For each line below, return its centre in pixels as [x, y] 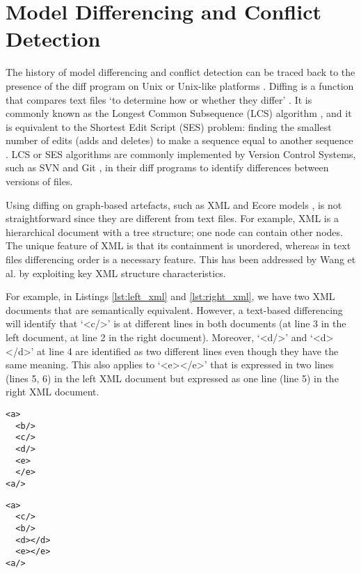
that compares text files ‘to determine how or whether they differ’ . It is [159, 99]
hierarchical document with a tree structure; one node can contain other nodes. [174, 231]
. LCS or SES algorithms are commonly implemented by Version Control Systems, [181, 154]
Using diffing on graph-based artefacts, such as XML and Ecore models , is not [174, 204]
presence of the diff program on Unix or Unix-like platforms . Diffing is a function [180, 85]
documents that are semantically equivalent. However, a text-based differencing [174, 309]
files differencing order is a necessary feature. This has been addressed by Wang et [181, 259]
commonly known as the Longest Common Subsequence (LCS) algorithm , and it [179, 113]
